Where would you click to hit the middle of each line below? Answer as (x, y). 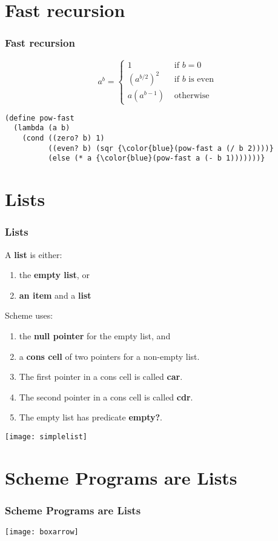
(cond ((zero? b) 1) (63, 138)
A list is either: (34, 254)
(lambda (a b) (42, 128)
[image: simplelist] (46, 436)
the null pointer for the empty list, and (95, 335)
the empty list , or (54, 275)
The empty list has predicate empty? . (91, 417)
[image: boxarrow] (42, 532)
